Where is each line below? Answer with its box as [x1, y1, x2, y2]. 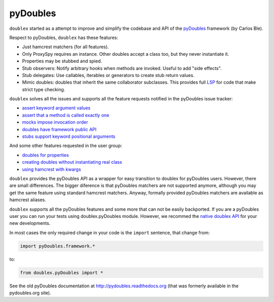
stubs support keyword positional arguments [22, 133, 116, 139]
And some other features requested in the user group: [9, 142, 122, 149]
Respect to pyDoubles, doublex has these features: [9, 34, 119, 41]
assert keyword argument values [22, 105, 91, 111]
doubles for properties [22, 152, 69, 158]
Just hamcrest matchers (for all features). [22, 44, 109, 50]
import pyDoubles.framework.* [20, 243, 95, 249]
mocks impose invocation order [22, 119, 88, 125]
